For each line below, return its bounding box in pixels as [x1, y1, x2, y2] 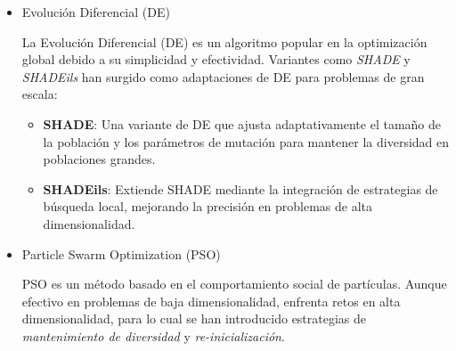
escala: [21, 85, 58, 103]
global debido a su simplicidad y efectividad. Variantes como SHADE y [21, 50, 411, 69]
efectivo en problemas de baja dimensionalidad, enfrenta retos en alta [21, 291, 401, 310]
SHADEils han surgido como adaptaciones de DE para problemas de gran [21, 67, 425, 86]
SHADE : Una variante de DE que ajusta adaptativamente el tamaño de [43, 114, 442, 133]
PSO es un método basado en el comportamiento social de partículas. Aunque [21, 274, 447, 293]
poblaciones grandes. [43, 150, 156, 168]
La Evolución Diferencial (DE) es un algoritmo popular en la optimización [21, 32, 427, 51]
